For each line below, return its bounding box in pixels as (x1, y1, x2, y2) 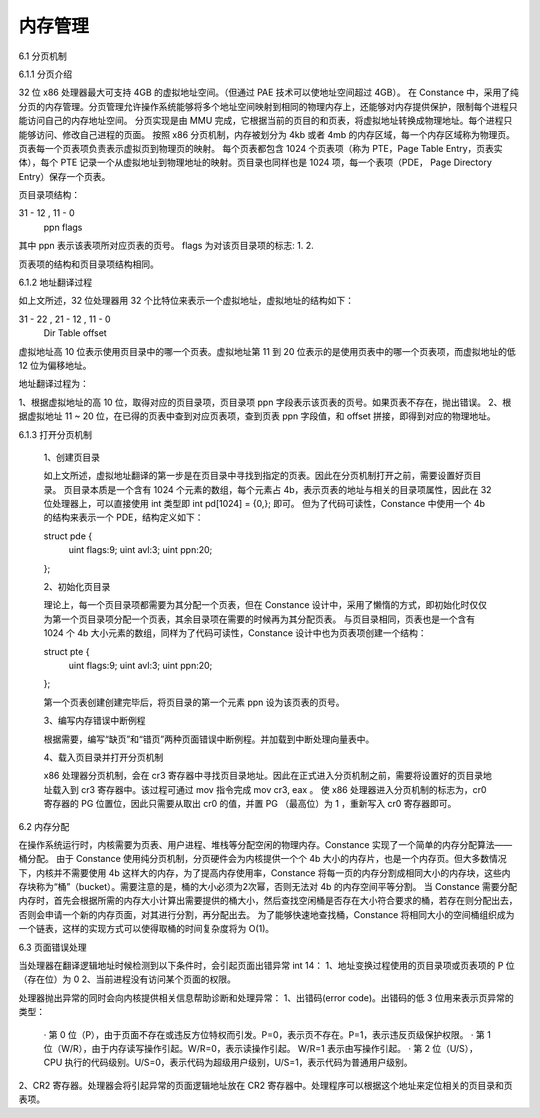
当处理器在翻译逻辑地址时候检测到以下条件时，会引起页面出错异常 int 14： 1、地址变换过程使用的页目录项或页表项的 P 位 (18, 960, 515, 972)
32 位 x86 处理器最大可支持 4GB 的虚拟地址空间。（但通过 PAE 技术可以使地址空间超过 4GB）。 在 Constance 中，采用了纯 (18, 86, 519, 99)
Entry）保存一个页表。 (18, 170, 111, 182)
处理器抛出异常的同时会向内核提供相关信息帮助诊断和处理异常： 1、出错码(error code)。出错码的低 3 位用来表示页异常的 (18, 991, 514, 1004)
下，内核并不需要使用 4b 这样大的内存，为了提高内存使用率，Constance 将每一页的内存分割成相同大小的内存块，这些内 (18, 866, 511, 879)
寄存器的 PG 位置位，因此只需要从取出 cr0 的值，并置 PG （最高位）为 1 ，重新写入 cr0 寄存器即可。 (43, 798, 457, 810)
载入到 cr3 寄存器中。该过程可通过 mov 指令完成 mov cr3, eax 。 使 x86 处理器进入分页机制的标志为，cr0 (51, 783, 487, 795)
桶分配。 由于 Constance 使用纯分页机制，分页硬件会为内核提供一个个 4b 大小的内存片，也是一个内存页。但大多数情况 (18, 853, 507, 865)
